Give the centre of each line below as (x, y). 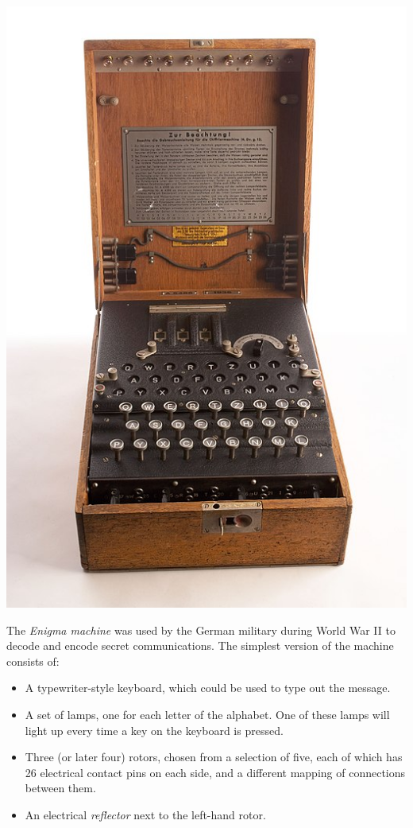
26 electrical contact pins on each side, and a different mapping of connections (215, 772)
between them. (60, 788)
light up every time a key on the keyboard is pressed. (154, 730)
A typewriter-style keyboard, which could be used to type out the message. (208, 688)
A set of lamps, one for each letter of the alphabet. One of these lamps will (207, 714)
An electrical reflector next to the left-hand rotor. (145, 814)
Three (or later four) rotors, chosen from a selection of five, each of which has (214, 757)
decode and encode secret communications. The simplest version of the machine (200, 645)
